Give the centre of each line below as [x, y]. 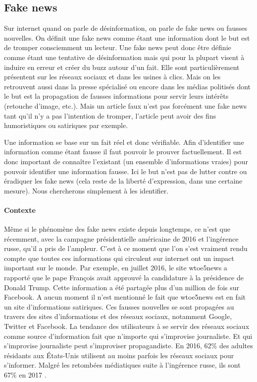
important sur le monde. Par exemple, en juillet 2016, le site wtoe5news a [116, 268]
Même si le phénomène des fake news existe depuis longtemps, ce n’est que [117, 229]
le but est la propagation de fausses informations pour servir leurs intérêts [116, 96]
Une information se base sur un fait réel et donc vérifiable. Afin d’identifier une [124, 142]
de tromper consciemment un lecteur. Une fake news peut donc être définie [118, 47]
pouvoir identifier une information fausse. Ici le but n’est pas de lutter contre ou [126, 171]
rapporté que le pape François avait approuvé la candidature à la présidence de [124, 278]
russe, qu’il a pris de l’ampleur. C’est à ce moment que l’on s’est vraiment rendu [126, 248]
